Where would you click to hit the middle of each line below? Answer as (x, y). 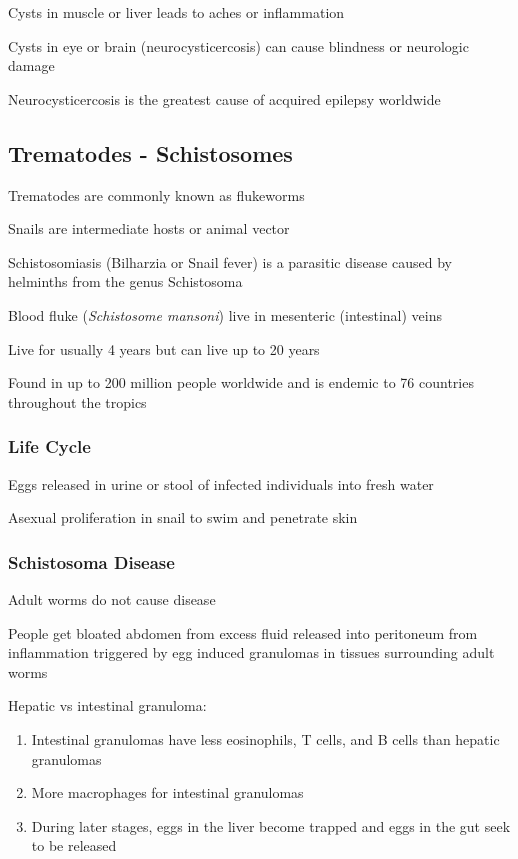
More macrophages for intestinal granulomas (167, 792)
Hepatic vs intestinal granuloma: (107, 705)
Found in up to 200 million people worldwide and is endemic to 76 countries (241, 382)
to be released (74, 845)
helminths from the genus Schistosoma (125, 281)
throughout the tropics (77, 401)
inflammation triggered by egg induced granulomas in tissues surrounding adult (251, 652)
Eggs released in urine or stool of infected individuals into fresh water (221, 483)
